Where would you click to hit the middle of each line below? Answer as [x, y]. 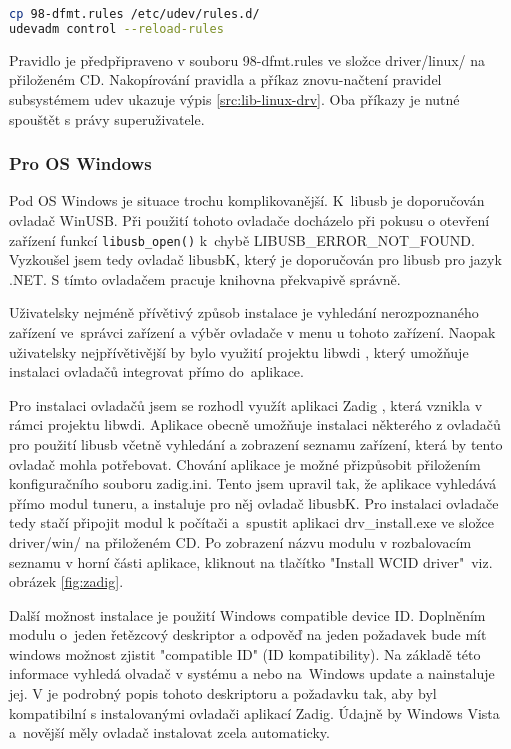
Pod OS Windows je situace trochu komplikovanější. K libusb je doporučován [247, 200]
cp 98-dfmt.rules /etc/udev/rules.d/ [134, 14]
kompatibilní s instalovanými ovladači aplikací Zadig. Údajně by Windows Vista [254, 712]
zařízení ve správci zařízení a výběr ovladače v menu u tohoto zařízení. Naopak [252, 331]
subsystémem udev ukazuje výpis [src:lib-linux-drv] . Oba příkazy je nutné [234, 98]
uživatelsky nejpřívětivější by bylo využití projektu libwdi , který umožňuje [239, 351]
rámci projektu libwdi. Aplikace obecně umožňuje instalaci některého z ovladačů [255, 424]
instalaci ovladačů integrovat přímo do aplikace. [156, 371]
